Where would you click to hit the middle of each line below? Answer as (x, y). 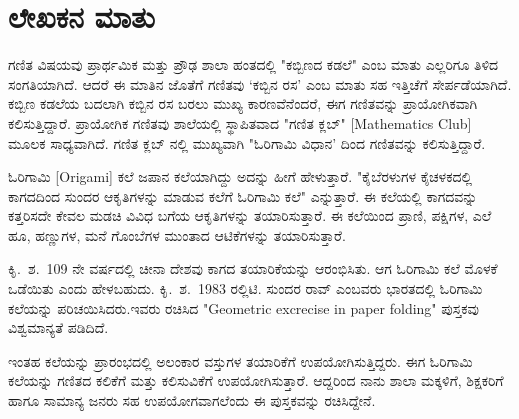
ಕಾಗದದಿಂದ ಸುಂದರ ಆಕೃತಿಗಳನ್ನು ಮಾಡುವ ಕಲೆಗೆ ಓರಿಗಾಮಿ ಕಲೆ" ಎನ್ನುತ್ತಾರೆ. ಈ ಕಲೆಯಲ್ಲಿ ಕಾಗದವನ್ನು (243, 195)
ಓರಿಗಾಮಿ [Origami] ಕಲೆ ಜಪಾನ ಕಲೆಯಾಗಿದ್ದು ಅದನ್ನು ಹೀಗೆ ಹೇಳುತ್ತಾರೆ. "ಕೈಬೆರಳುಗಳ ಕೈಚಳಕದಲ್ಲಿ (240, 176)
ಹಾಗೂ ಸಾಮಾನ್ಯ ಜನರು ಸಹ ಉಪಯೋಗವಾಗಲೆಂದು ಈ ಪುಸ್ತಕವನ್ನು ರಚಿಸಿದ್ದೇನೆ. (192, 400)
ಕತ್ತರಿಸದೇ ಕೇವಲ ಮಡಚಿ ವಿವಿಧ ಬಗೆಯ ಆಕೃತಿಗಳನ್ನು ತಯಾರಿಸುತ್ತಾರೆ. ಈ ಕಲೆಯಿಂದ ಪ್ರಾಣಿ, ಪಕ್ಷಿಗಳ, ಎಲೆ (250, 215)
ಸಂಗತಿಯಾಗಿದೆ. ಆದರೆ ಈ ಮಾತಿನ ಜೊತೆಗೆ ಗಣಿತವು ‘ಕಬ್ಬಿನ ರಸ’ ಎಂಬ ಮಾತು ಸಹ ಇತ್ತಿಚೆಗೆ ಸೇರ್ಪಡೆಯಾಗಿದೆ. (260, 83)
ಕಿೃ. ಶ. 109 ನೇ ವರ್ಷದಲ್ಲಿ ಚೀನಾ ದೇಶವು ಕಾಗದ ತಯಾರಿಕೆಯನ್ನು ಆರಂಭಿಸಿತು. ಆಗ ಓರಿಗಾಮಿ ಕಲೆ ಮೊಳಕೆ (253, 268)
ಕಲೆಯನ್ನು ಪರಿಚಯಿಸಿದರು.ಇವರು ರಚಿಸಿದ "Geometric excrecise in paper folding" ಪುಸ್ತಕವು (244, 307)
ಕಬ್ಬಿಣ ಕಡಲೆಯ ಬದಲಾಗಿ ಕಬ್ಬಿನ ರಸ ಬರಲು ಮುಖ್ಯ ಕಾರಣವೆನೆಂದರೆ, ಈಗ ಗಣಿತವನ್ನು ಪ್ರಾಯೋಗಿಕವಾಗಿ (243, 103)
